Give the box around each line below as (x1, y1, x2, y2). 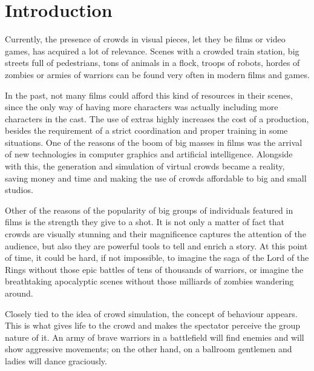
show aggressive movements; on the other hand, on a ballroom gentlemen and (5, 343, 292, 355)
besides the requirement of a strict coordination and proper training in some (5, 124, 288, 137)
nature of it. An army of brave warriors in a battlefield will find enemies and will (5, 330, 304, 343)
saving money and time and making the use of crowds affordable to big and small (5, 171, 307, 184)
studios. (5, 183, 33, 196)
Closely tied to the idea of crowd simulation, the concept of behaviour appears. (5, 307, 298, 320)
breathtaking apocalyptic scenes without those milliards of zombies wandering (5, 275, 294, 287)
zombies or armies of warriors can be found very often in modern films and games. (5, 68, 310, 80)
